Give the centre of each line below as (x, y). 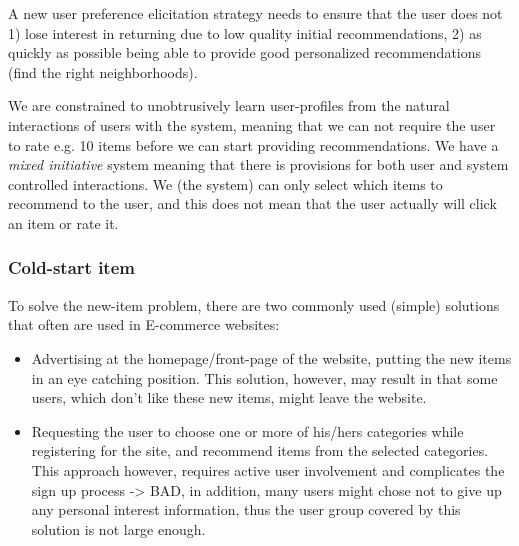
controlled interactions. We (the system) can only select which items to (225, 183)
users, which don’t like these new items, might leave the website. (229, 397)
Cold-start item (71, 267)
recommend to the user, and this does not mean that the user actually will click (252, 203)
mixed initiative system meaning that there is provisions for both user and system (258, 164)
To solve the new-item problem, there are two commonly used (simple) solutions (254, 304)
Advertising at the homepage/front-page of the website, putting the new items (271, 357)
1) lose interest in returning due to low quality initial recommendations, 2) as (245, 32)
